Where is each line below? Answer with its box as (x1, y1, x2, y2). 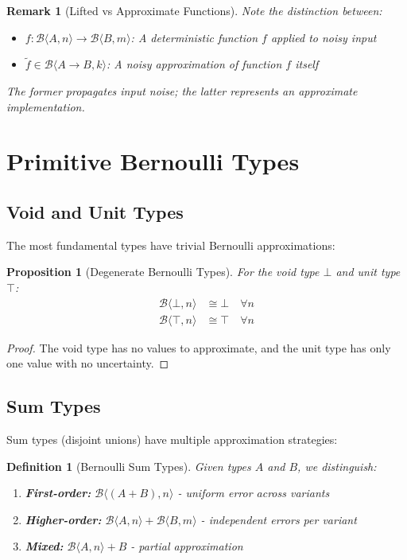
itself (295, 56, 319, 72)
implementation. (6, 98, 85, 115)
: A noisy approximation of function (106, 56, 282, 72)
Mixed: (25, 538, 64, 554)
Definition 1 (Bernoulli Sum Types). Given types (6, 457, 251, 474)
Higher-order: (25, 511, 102, 527)
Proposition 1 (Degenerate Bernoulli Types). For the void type (6, 263, 320, 280)
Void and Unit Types (6, 199, 184, 224)
